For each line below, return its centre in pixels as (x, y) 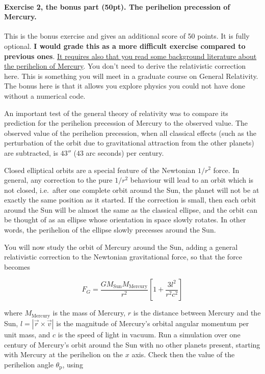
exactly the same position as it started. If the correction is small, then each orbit (130, 200)
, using (73, 364)
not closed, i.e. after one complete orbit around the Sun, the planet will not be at (132, 190)
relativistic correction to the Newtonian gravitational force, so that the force (123, 257)
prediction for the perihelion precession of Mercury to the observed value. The (126, 123)
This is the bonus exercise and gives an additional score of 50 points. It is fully (127, 36)
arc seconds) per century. (125, 152)
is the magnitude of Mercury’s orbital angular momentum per (153, 323)
